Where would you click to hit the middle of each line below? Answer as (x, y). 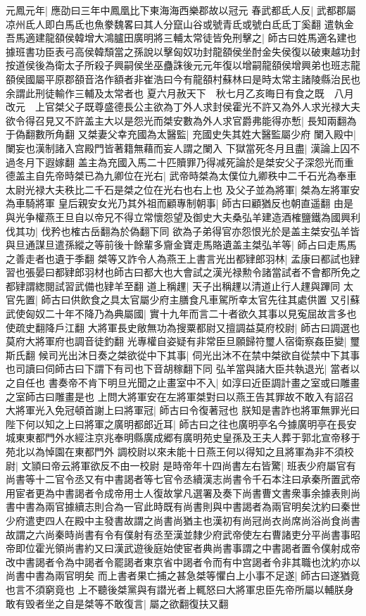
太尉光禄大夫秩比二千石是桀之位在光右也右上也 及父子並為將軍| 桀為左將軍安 (183, 189)
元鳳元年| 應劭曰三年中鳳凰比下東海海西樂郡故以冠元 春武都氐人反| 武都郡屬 (181, 10)
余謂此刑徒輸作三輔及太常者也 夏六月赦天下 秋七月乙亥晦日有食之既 (165, 93)
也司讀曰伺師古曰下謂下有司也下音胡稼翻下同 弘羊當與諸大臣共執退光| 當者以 (183, 369)
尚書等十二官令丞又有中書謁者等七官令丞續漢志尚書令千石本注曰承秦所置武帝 (183, 479)
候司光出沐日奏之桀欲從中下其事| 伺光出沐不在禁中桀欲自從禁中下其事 (199, 354)
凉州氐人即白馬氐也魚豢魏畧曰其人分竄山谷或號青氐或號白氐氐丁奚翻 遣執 (175, 24)
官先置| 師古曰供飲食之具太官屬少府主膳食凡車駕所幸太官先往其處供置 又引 (178, 300)
